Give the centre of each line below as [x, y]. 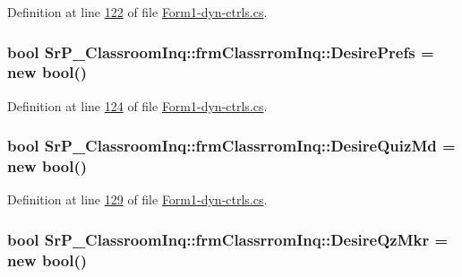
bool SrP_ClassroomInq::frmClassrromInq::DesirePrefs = [221, 52]
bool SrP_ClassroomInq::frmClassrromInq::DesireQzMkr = [228, 239]
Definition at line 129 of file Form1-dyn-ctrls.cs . [137, 199]
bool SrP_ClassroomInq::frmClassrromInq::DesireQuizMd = [231, 146]
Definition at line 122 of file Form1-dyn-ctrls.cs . [137, 12]
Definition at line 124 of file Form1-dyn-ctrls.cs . [137, 105]
